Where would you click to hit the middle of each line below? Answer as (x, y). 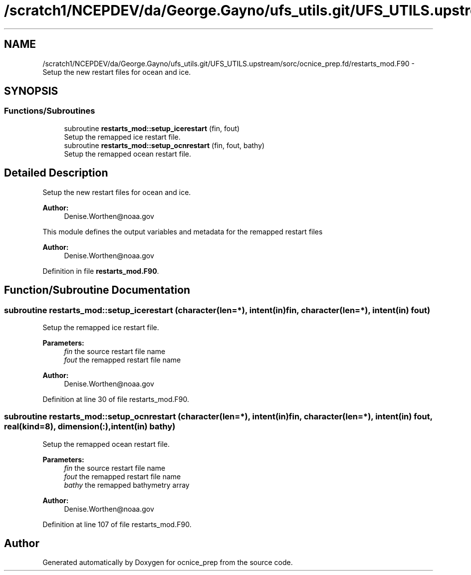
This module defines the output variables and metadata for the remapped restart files (183, 231)
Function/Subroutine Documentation (97, 290)
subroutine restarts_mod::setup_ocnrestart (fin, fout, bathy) (164, 145)
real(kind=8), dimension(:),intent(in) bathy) (90, 427)
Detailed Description (56, 173)
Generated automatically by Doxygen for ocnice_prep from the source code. (168, 563)
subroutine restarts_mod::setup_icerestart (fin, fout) (152, 128)
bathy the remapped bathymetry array (127, 485)
